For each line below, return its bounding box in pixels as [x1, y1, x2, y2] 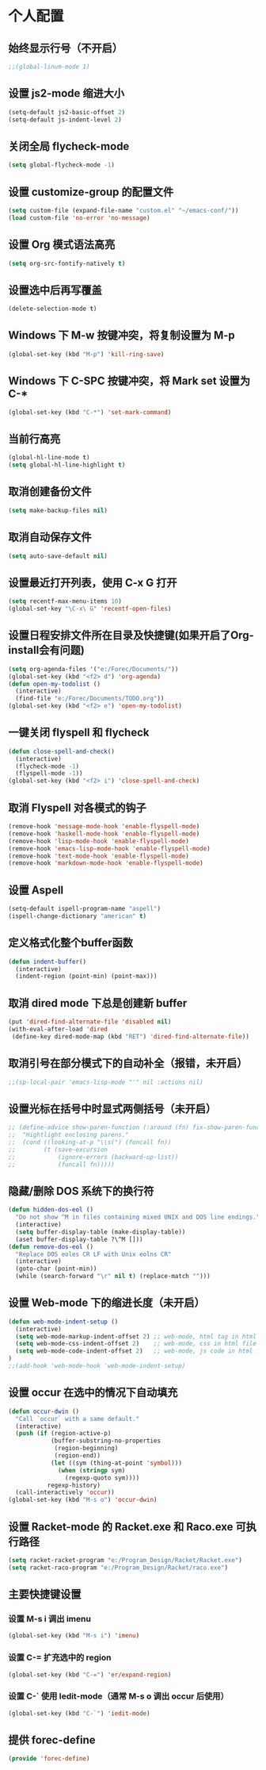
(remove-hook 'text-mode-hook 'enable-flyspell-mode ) [8, 852, 190, 860]
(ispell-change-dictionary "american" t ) [8, 912, 147, 920]
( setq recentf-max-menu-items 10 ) [8, 597, 123, 605]
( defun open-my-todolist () [8, 680, 101, 688]
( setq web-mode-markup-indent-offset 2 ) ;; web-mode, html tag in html [15, 1332, 257, 1341]
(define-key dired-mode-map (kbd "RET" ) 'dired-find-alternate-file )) [11, 1032, 249, 1040]
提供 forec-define [8, 1733, 97, 1746]
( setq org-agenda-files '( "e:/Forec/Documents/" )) [8, 665, 179, 673]
